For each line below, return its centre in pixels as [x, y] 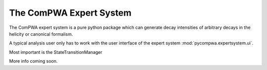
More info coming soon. [33, 61]
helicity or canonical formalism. [41, 34]
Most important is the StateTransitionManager [56, 52]
